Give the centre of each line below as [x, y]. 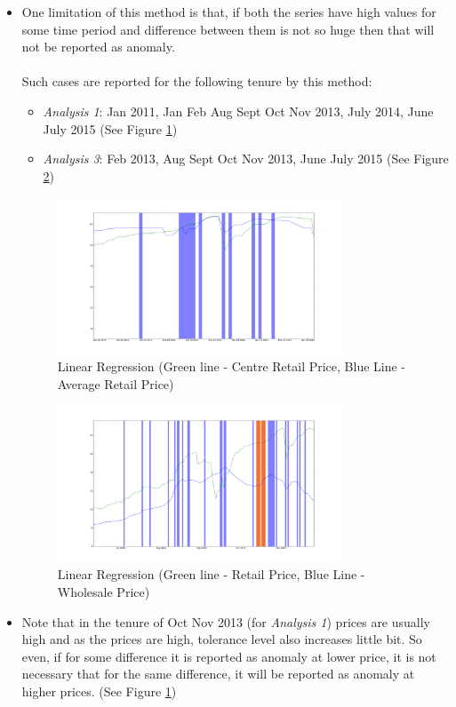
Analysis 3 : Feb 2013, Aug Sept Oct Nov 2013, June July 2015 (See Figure [246, 159]
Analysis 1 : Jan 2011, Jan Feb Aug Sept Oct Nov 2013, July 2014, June [238, 111]
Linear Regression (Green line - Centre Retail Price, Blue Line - [232, 366]
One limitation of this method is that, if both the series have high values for [229, 12]
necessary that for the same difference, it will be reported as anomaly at [218, 674]
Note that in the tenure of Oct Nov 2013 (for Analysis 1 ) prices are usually [226, 621]
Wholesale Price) [104, 591]
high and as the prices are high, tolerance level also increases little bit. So [222, 639]
